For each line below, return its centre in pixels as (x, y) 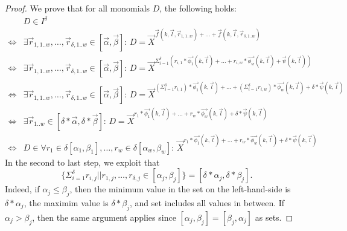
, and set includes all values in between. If (207, 202)
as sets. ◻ (274, 217)
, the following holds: (198, 8)
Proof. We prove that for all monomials (78, 8)
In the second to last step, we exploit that (82, 162)
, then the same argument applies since (104, 217)
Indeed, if (22, 189)
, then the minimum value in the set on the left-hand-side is (180, 189)
